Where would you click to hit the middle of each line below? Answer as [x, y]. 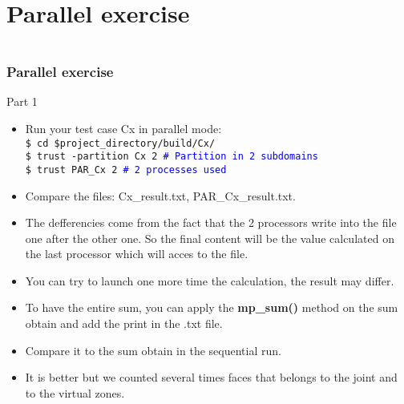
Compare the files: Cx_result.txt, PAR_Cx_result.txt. [160, 195]
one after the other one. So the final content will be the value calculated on [210, 238]
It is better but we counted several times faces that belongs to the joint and [211, 377]
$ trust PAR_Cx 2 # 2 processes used [126, 170]
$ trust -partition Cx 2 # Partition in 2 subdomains [172, 157]
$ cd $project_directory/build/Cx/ [120, 143]
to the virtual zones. [75, 392]
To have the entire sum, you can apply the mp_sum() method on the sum [212, 307]
